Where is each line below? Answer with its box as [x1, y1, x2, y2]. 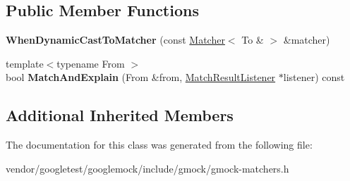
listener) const [283, 70, 345, 85]
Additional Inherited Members [6, 104, 234, 126]
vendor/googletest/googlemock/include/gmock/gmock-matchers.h [6, 161, 289, 175]
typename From [56, 56, 125, 70]
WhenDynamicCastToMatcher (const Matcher [6, 32, 225, 47]
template [6, 56, 44, 70]
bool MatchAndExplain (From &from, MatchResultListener [6, 70, 276, 85]
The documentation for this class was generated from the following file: [6, 137, 313, 152]
